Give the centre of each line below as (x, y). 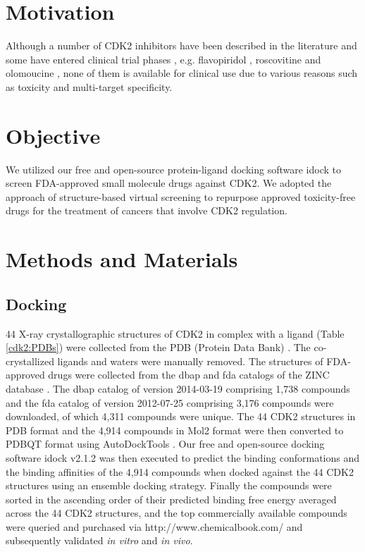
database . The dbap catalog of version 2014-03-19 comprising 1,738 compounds (178, 388)
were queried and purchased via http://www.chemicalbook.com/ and (154, 526)
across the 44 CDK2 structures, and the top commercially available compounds (177, 513)
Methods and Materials (122, 259)
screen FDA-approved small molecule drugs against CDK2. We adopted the (169, 183)
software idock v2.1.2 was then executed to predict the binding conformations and (183, 457)
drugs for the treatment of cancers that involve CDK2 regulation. (147, 210)
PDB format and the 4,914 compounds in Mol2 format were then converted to (175, 430)
